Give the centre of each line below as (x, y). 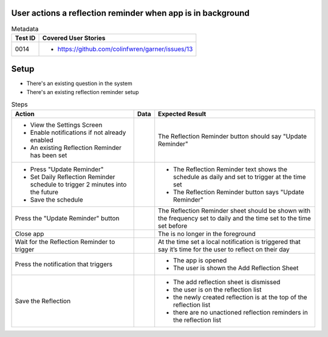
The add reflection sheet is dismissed (227, 282)
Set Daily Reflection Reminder (73, 177)
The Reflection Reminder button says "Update (239, 192)
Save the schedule (56, 199)
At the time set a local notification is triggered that (229, 242)
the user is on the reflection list (217, 290)
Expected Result (182, 114)
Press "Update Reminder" (67, 169)
